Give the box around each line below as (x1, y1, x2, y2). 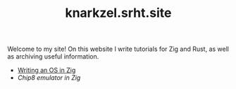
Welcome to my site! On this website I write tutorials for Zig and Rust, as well (7, 44, 230, 54)
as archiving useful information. (7, 52, 99, 61)
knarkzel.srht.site (65, 5, 172, 21)
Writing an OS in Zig (17, 66, 76, 75)
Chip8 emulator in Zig (17, 73, 81, 82)
